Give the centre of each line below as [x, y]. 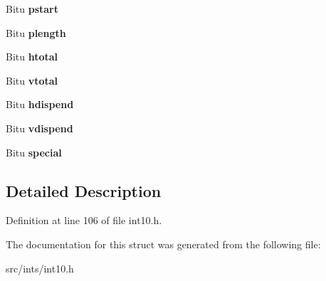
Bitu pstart [32, 9]
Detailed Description [84, 190]
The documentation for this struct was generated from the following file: [163, 244]
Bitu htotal [32, 57]
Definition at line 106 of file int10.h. [84, 220]
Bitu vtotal [32, 80]
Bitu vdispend [40, 128]
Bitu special [34, 152]
